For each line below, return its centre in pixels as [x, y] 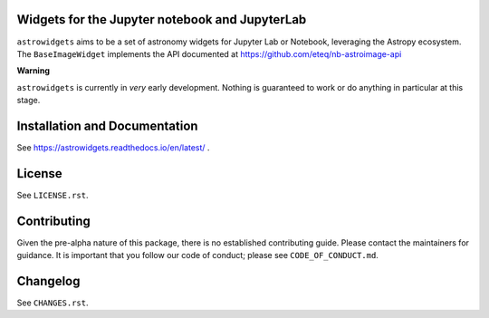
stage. [29, 101]
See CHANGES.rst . [53, 303]
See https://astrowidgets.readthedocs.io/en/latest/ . [113, 147]
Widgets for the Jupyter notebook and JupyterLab [162, 19]
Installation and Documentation [107, 125]
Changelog [48, 281]
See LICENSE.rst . [53, 195]
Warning [33, 71]
